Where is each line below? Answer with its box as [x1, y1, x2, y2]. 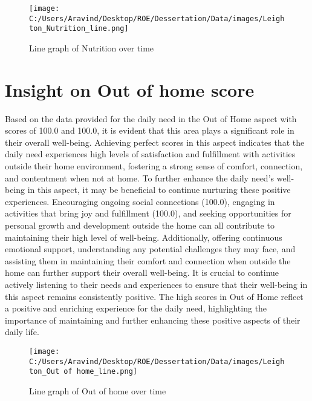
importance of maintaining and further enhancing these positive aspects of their [5, 313, 301, 326]
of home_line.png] [63, 367, 137, 376]
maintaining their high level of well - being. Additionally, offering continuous [5, 230, 282, 243]
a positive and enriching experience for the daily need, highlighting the [5, 302, 267, 315]
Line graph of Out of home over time [29, 384, 166, 397]
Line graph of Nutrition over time [29, 41, 154, 54]
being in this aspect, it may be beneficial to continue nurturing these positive [5, 183, 291, 196]
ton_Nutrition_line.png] [29, 24, 129, 33]
